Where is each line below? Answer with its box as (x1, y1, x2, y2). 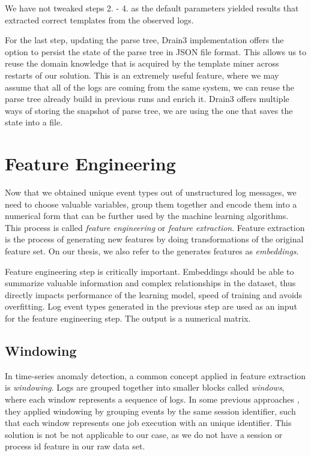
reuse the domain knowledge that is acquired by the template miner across (5, 57, 279, 70)
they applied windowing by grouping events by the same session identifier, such (5, 404, 296, 417)
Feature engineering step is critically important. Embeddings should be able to (5, 265, 294, 277)
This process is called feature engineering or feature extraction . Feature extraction (5, 221, 305, 233)
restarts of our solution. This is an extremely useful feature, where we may (5, 68, 279, 81)
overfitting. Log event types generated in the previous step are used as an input (5, 300, 297, 313)
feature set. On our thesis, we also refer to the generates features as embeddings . (5, 245, 299, 257)
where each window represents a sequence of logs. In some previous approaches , (5, 392, 300, 405)
